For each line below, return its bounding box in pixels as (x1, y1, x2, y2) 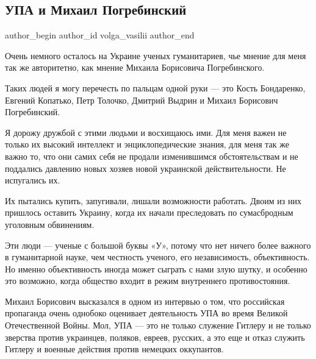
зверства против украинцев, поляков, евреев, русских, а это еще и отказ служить (5, 330, 305, 343)
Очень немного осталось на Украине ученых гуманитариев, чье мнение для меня (5, 49, 306, 62)
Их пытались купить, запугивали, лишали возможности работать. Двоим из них (5, 194, 301, 207)
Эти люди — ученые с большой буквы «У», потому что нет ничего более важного (5, 238, 311, 251)
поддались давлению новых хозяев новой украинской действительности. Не (5, 162, 286, 174)
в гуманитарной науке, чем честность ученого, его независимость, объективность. (5, 251, 310, 263)
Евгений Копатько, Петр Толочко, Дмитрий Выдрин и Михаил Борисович (5, 93, 278, 106)
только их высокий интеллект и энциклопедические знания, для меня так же (5, 138, 289, 151)
